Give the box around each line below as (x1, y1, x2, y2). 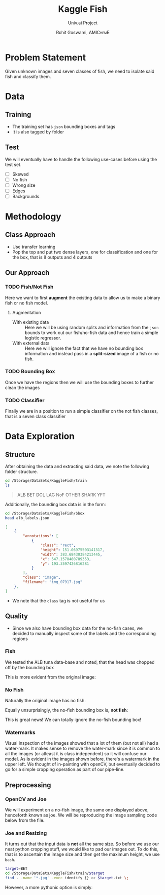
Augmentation (12, 309, 41, 315)
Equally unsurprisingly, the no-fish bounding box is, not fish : (5, 707, 128, 713)
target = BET (5, 866, 28, 871)
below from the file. (5, 817, 45, 823)
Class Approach (5, 231, 56, 239)
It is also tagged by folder (12, 128, 64, 134)
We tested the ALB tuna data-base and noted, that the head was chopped (5, 659, 155, 665)
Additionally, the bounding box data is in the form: (5, 501, 106, 507)
